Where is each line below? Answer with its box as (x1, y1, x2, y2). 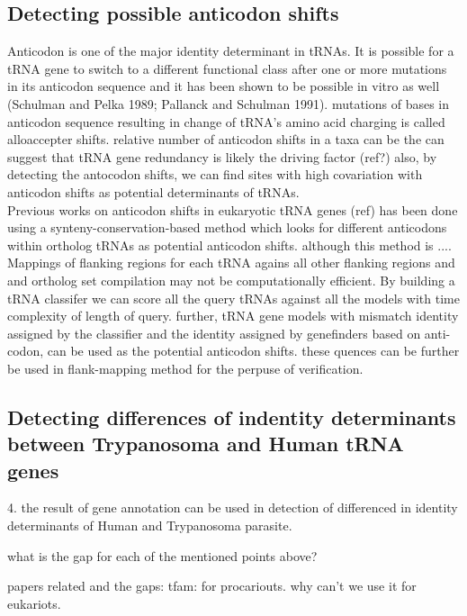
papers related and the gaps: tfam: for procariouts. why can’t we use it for (7, 576, 417, 595)
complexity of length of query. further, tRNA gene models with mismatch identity (7, 306, 459, 325)
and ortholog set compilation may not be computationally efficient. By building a (7, 270, 455, 289)
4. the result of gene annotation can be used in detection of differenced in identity (7, 498, 458, 517)
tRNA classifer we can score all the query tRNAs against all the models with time (7, 288, 460, 307)
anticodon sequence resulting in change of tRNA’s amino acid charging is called (7, 112, 445, 131)
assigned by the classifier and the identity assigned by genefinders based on (7, 323, 421, 342)
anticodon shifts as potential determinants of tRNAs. (7, 182, 300, 201)
